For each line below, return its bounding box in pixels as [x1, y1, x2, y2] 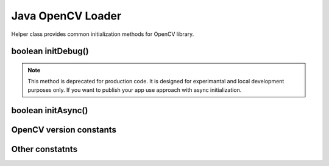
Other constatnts [11, 144, 78, 154]
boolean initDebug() [11, 46, 89, 57]
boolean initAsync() [11, 105, 88, 116]
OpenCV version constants [11, 125, 117, 135]
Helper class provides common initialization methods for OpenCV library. [11, 30, 194, 38]
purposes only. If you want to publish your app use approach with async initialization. [27, 86, 242, 94]
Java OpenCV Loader [11, 9, 122, 22]
